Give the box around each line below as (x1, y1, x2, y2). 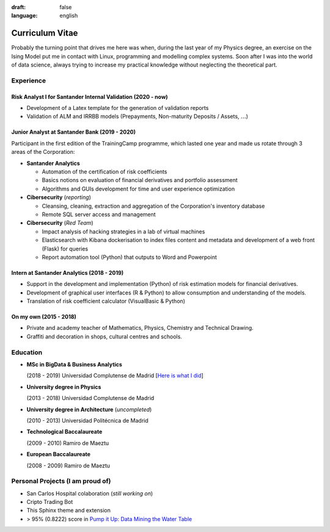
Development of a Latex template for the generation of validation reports (26, 104, 209, 112)
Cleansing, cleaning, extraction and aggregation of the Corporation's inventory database (42, 202, 265, 210)
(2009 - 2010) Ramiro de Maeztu (26, 439, 109, 446)
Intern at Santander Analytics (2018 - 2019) (11, 269, 124, 276)
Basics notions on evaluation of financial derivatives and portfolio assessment (42, 177, 238, 184)
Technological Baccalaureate (26, 428, 103, 435)
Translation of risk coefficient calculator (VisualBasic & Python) (26, 297, 186, 305)
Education (11, 348, 43, 357)
